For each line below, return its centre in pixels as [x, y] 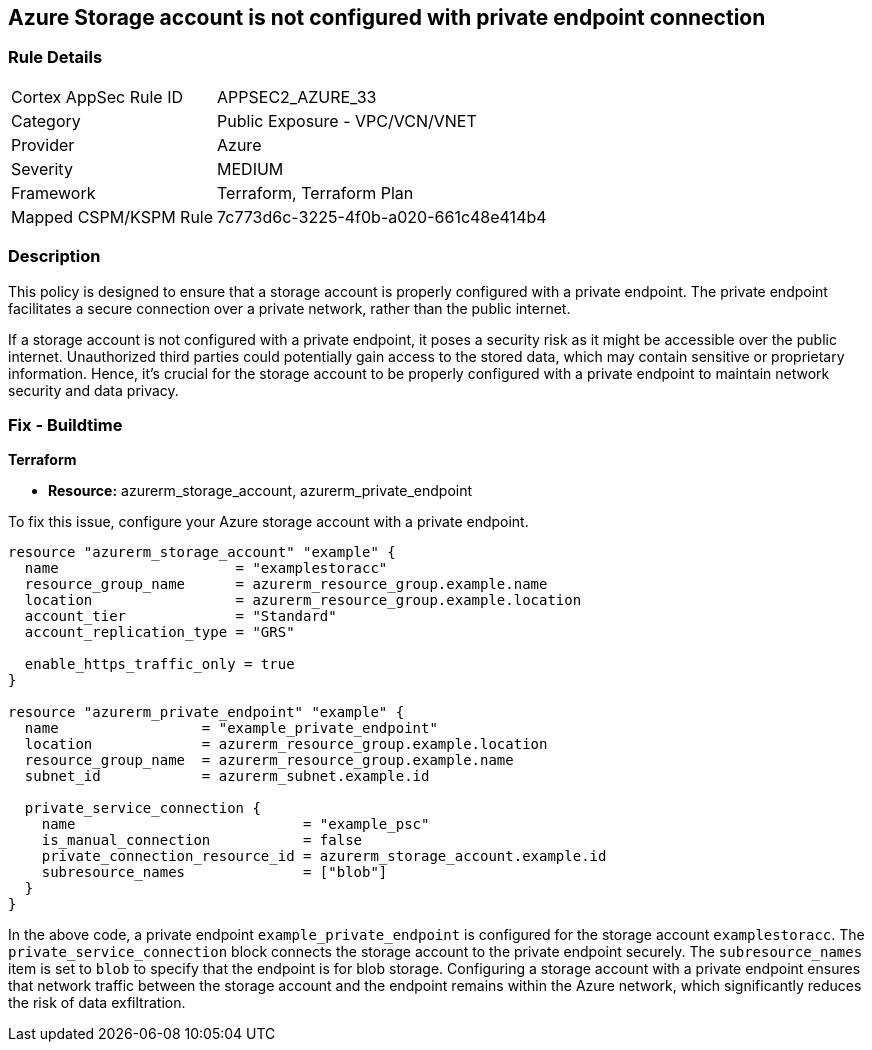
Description [54, 256]
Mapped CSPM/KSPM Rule [112, 216]
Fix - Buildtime [65, 424]
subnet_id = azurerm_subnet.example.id [227, 776]
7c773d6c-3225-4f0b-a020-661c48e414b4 [382, 216]
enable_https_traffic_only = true [159, 664]
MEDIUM [250, 168]
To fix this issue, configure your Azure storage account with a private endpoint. [268, 522]
